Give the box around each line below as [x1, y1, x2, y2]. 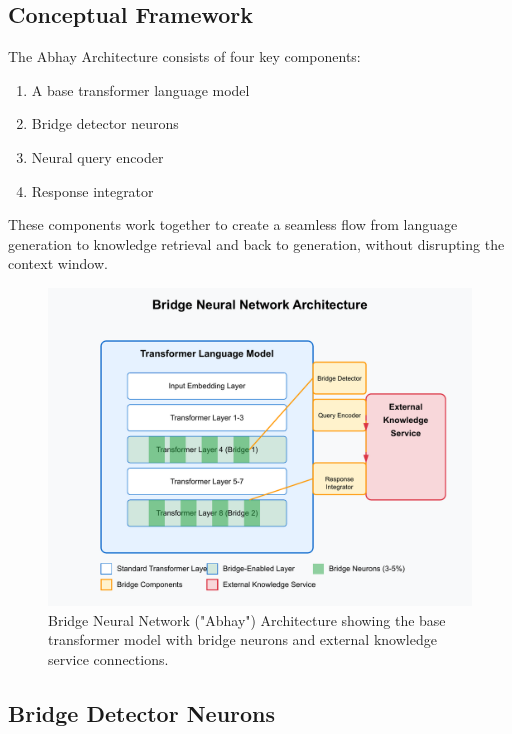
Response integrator [31, 180, 154, 201]
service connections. [48, 648, 169, 669]
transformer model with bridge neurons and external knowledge [48, 629, 437, 650]
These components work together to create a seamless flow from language [8, 214, 458, 235]
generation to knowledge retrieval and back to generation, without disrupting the [8, 233, 505, 254]
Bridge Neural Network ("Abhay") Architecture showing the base [48, 609, 446, 630]
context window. [8, 253, 108, 274]
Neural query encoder [31, 146, 164, 167]
